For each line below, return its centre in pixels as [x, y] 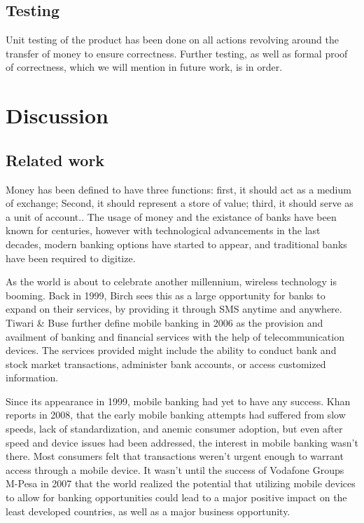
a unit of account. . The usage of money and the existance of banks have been [171, 216]
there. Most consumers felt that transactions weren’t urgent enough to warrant [175, 456]
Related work [55, 159]
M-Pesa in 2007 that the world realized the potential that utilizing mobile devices [181, 483]
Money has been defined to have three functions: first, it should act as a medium [178, 189]
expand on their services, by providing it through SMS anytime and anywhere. [174, 309]
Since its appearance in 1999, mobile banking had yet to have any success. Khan [178, 401]
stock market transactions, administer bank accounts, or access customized [166, 364]
